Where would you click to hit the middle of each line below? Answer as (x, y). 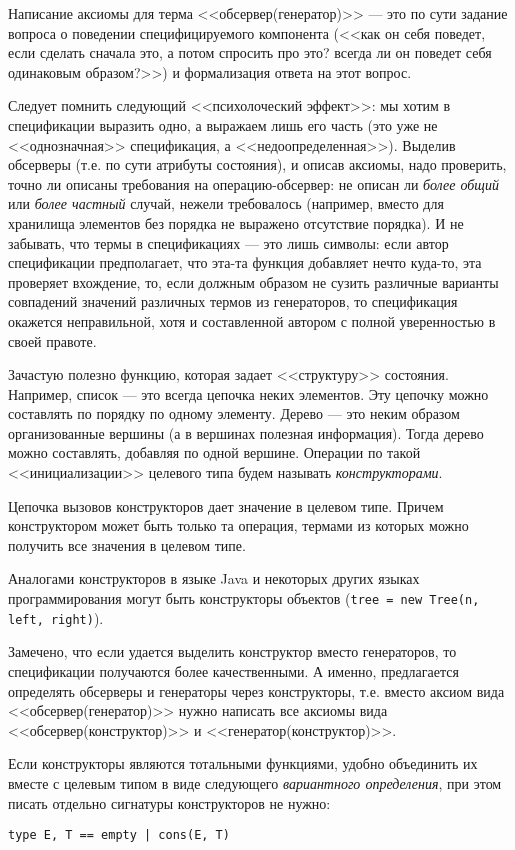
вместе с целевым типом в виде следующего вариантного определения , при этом (255, 782)
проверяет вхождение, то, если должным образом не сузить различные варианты (253, 281)
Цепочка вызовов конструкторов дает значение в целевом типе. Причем (226, 505)
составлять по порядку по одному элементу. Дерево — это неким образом (234, 413)
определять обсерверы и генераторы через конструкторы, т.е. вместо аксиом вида (256, 690)
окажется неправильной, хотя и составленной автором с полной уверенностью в (252, 320)
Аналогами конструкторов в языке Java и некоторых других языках (214, 578)
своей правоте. (52, 340)
